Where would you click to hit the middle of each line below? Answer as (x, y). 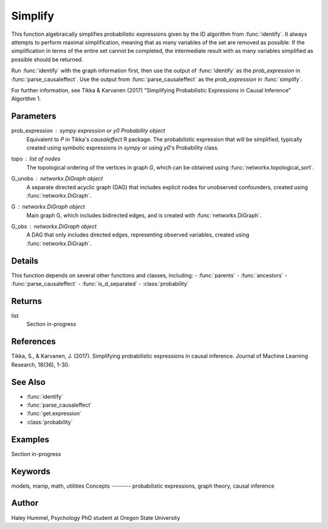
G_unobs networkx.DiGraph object (57, 179)
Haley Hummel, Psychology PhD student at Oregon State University (96, 517)
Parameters (34, 116)
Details (25, 261)
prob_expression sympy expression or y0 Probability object (88, 131)
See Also (28, 382)
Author (25, 503)
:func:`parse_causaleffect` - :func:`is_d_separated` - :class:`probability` (100, 284)
